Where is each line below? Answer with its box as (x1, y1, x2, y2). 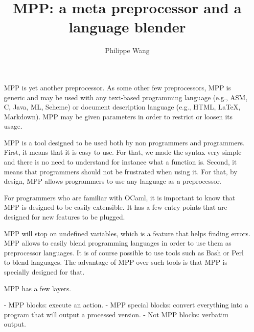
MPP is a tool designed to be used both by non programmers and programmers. (4, 137, 245, 147)
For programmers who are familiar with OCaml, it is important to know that (4, 192, 235, 202)
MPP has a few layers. (4, 283, 71, 293)
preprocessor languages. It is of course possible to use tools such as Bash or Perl (4, 247, 244, 257)
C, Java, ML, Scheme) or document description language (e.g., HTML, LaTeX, (4, 102, 241, 112)
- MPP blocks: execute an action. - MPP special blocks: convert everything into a (4, 300, 249, 310)
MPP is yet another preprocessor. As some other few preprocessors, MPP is (4, 82, 231, 92)
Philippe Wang (105, 45, 150, 55)
